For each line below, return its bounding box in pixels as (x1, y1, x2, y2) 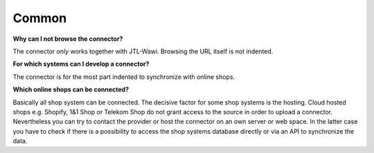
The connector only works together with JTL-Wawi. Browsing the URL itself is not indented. (12, 47, 274, 55)
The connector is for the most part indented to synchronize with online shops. (12, 73, 235, 81)
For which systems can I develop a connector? (12, 60, 150, 69)
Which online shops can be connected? (12, 85, 130, 93)
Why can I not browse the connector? (12, 35, 123, 43)
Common (12, 10, 67, 26)
